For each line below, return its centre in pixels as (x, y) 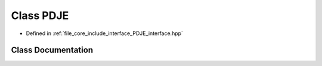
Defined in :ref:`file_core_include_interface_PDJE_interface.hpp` (104, 33)
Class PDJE (40, 15)
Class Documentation (52, 50)
